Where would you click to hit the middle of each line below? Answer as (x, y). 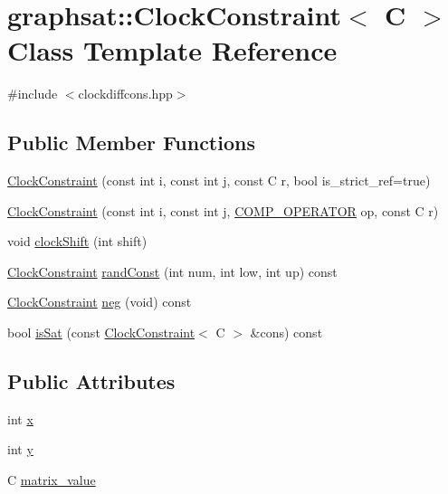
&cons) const (286, 332)
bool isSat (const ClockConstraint (101, 332)
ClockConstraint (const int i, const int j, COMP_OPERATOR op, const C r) (223, 210)
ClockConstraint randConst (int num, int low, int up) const (172, 271)
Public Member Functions (131, 142)
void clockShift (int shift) (77, 241)
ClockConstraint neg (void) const (100, 302)
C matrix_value (52, 480)
